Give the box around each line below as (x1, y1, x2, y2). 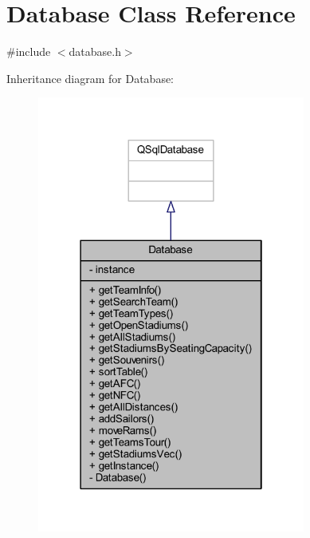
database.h (69, 43, 121, 60)
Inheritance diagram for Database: (6, 69, 175, 86)
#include (6, 43, 51, 60)
